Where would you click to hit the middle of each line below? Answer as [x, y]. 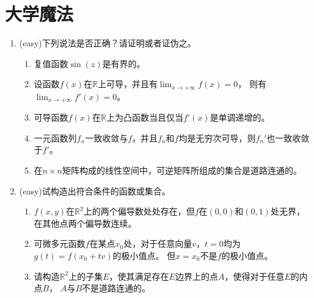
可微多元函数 [60, 243]
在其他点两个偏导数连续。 [85, 223]
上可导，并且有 [127, 84]
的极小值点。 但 [144, 255]
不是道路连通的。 [116, 288]
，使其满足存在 [139, 276]
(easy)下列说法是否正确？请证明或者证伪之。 [108, 43]
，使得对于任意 [254, 276]
